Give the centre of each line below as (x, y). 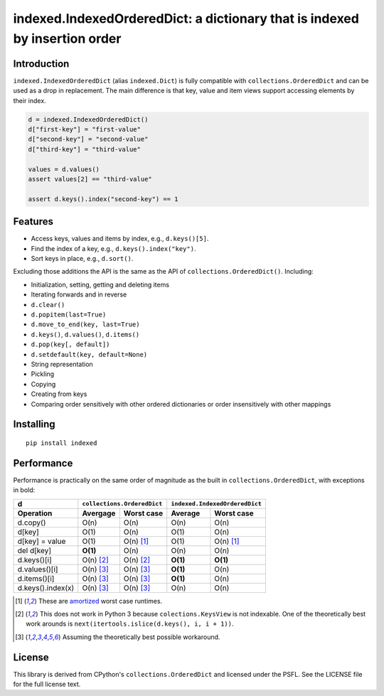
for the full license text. (47, 684)
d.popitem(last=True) (69, 314)
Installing (34, 424)
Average (186, 513)
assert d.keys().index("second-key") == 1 (103, 199)
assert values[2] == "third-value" (90, 179)
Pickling (43, 374)
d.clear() (48, 305)
